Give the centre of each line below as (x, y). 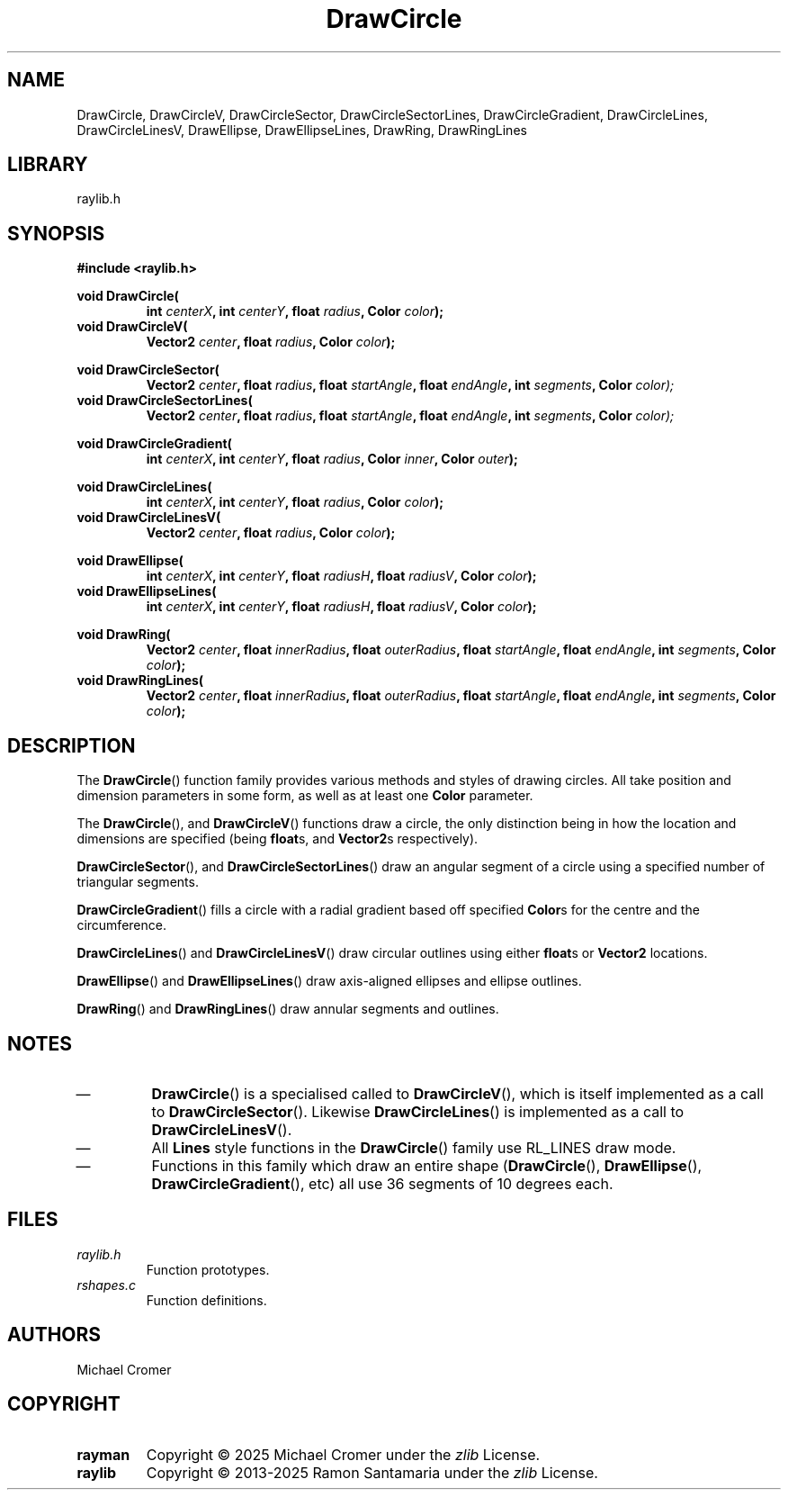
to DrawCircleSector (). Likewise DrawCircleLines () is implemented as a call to (418, 1111)
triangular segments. (138, 882)
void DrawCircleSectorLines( (165, 401)
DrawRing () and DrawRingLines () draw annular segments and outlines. (288, 1009)
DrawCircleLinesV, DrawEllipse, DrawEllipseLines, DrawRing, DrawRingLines (302, 130)
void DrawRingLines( (140, 681)
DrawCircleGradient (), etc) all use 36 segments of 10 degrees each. (382, 1183)
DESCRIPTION (72, 745)
